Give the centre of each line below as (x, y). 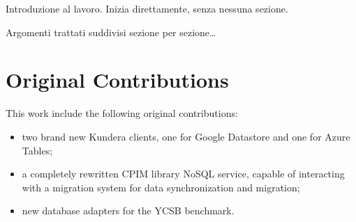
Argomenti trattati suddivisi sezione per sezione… (111, 32)
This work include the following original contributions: (122, 113)
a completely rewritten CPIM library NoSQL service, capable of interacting (183, 174)
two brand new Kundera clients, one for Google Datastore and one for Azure (186, 136)
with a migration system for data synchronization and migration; (161, 187)
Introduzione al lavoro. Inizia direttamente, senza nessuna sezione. (147, 8)
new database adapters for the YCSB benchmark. (128, 211)
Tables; (37, 150)
